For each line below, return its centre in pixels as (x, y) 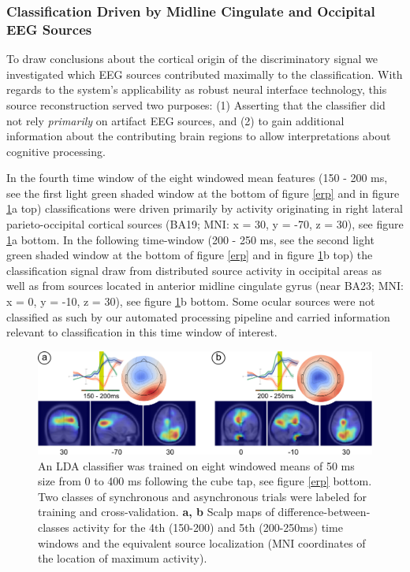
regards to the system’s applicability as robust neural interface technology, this (197, 89)
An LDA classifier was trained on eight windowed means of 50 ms (196, 465)
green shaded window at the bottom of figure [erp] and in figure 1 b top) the (190, 255)
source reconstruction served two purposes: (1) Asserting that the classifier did (196, 104)
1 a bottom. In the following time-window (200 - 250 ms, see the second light (190, 239)
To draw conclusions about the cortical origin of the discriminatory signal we (192, 59)
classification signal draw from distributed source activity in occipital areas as (194, 270)
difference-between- (324, 512)
